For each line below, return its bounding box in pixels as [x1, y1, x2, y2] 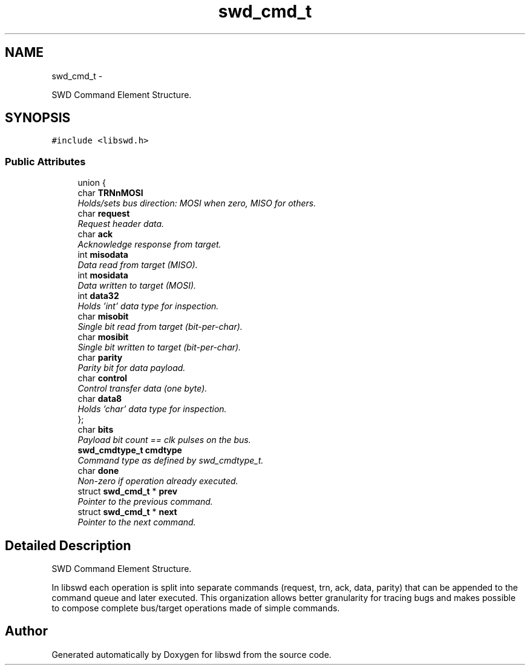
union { [77, 177, 106, 188]
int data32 [77, 291, 119, 301]
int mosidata [77, 270, 128, 281]
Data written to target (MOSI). [77, 280, 197, 291]
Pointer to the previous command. [77, 496, 213, 507]
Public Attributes [5, 155, 86, 168]
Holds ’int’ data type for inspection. [77, 301, 219, 312]
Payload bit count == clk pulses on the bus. [77, 435, 251, 445]
